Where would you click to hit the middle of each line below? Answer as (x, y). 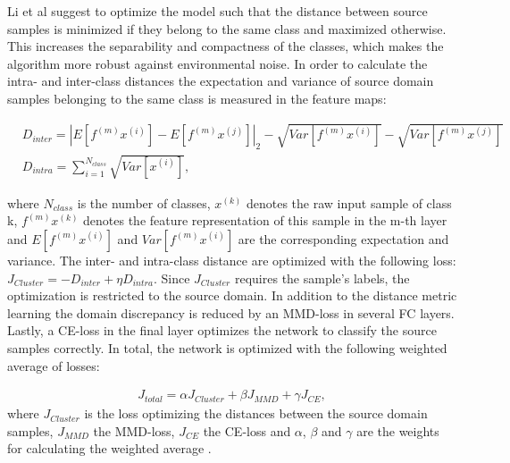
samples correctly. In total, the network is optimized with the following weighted (227, 347)
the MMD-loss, (134, 430)
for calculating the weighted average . (109, 448)
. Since (171, 278)
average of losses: (54, 365)
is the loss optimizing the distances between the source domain (256, 413)
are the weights (398, 430)
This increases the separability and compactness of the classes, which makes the (226, 46)
